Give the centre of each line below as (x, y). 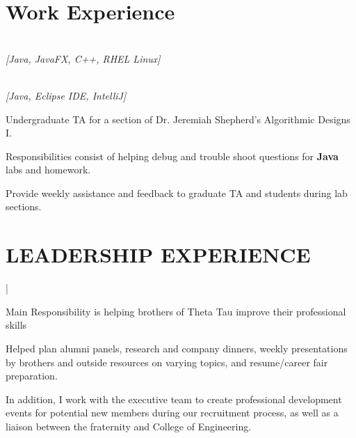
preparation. (32, 376)
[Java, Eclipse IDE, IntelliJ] (66, 95)
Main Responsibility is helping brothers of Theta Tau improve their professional (176, 311)
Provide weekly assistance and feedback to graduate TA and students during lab (177, 193)
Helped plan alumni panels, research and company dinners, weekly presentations (177, 348)
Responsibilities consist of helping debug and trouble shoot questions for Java (172, 156)
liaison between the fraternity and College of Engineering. (129, 426)
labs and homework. (48, 170)
